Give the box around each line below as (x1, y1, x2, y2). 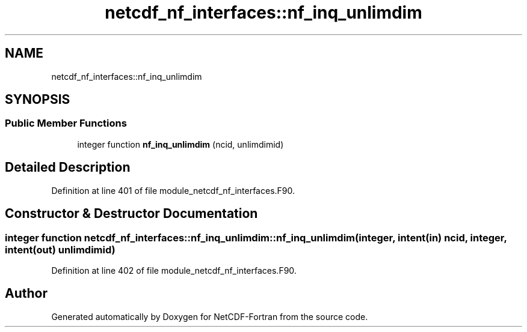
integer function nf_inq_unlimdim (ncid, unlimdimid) (77, 139, 284, 149)
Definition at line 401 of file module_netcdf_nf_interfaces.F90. (51, 185, 295, 196)
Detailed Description (5, 160, 131, 175)
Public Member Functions (5, 117, 127, 130)
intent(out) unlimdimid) (5, 243, 116, 256)
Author (5, 286, 48, 301)
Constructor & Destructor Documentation (5, 206, 258, 222)
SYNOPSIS (5, 92, 70, 107)
